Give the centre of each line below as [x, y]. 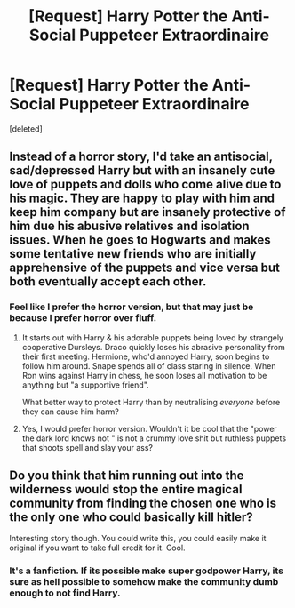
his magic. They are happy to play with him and [142, 199]
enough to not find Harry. [65, 593]
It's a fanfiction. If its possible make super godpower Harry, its [147, 571]
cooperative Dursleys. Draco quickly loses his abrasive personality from [154, 347]
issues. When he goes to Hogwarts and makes [140, 240]
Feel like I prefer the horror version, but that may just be [132, 307]
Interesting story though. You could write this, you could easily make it [138, 539]
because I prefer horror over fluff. [83, 318]
